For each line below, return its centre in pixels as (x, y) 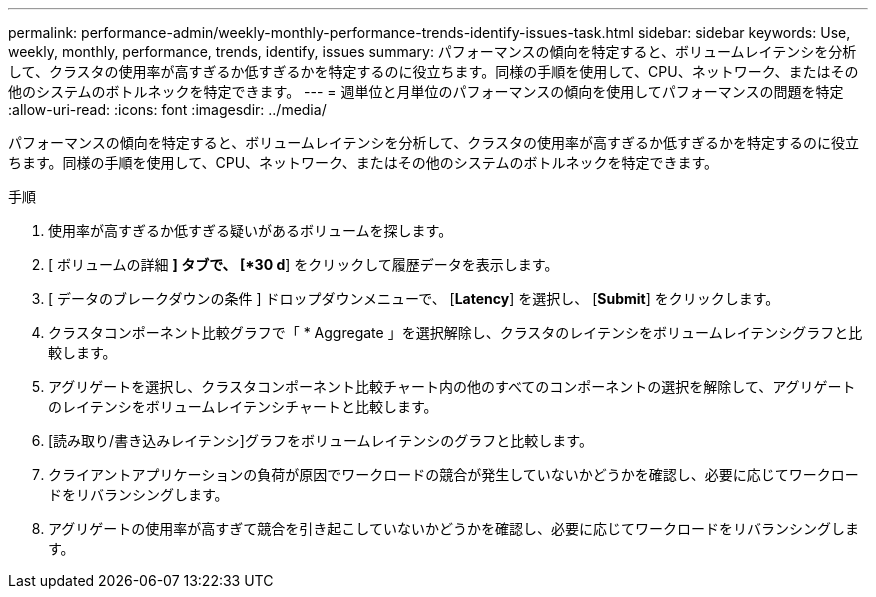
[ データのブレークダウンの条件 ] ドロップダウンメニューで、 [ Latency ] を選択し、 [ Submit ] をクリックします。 (414, 298)
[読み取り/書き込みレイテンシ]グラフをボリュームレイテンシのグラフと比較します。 (320, 440)
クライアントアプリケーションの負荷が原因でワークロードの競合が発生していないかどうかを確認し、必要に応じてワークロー (453, 474)
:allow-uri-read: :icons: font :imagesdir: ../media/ (167, 109)
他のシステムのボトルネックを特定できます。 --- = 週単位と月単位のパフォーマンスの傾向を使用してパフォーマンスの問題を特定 (426, 91)
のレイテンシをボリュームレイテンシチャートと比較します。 (243, 406)
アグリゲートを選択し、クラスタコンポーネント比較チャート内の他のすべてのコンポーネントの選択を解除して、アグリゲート (452, 386)
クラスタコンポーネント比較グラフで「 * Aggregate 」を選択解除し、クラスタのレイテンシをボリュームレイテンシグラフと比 (455, 332)
